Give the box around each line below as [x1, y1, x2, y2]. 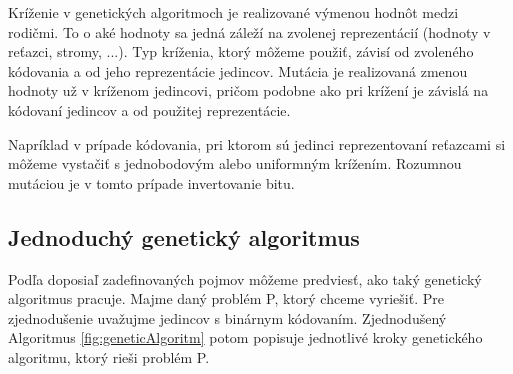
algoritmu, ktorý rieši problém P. [8, 346, 210, 367]
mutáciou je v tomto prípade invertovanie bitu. [8, 172, 295, 193]
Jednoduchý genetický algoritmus [8, 221, 360, 252]
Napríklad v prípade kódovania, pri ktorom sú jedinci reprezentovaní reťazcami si [8, 133, 506, 154]
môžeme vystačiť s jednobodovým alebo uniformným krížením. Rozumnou [8, 153, 462, 174]
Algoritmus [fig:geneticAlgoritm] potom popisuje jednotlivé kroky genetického [8, 327, 483, 348]
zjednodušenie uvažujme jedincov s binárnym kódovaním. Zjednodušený [8, 307, 447, 328]
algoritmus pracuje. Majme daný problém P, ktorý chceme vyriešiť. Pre [8, 288, 444, 309]
